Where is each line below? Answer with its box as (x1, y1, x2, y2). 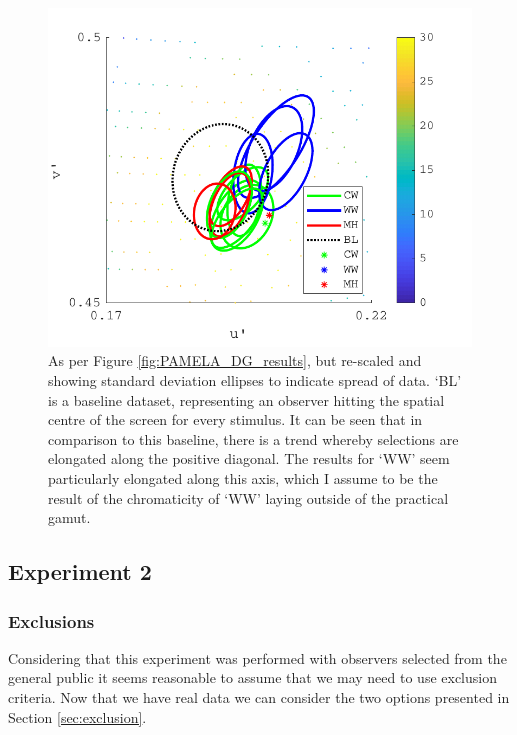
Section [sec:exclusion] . (8, 706, 147, 727)
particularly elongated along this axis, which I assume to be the (48, 468, 438, 489)
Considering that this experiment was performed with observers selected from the (8, 647, 507, 668)
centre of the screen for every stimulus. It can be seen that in (48, 409, 423, 430)
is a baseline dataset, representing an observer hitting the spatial (48, 389, 445, 410)
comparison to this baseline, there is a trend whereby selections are (48, 428, 459, 449)
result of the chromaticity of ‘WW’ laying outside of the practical (48, 487, 449, 508)
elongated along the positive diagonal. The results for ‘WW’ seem (48, 448, 450, 469)
